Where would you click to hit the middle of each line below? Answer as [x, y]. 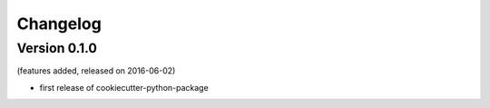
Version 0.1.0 [57, 48]
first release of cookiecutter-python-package [124, 87]
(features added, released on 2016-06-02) [96, 71]
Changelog [59, 24]
